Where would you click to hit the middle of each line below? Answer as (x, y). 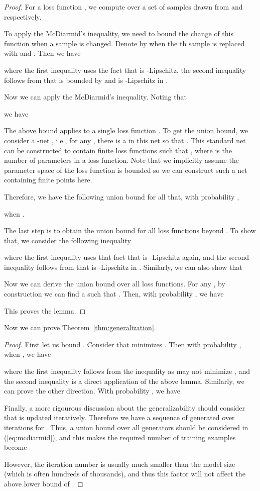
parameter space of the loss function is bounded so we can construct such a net (126, 170)
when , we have (28, 354)
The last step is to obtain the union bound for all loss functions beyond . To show (130, 230)
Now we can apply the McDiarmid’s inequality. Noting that (95, 97)
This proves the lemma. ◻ (45, 310)
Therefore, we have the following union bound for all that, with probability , (122, 196)
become (16, 447)
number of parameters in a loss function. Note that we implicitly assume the (121, 160)
